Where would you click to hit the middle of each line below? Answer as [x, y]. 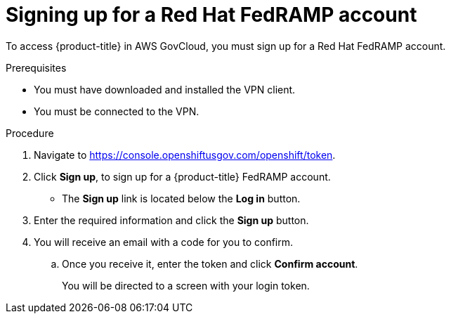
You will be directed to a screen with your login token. [186, 285]
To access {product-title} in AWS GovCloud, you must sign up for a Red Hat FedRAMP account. [226, 46]
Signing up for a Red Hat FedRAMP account [211, 15]
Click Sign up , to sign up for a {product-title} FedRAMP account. [182, 176]
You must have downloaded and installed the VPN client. [165, 89]
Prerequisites [36, 67]
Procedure [30, 133]
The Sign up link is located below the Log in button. [181, 198]
